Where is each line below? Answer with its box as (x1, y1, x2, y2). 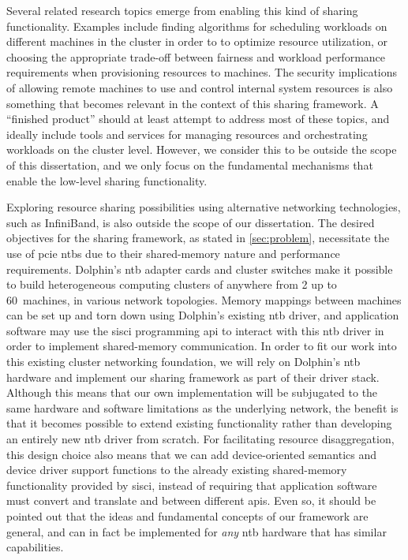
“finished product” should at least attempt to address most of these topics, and (6, 110, 390, 127)
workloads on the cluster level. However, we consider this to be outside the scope (6, 141, 397, 158)
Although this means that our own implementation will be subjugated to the (6, 384, 378, 401)
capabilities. (6, 539, 64, 555)
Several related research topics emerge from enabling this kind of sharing (6, 2, 358, 18)
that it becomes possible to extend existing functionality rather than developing (6, 415, 392, 431)
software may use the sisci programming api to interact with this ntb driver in (6, 322, 384, 338)
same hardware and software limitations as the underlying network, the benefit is (6, 399, 399, 416)
